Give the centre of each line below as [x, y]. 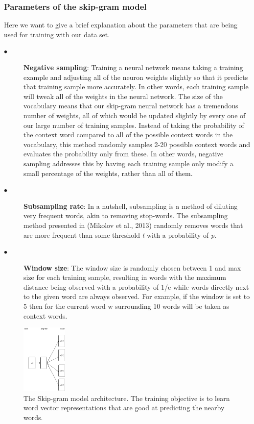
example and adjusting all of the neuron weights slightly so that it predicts [136, 77]
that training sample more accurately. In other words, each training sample [136, 87]
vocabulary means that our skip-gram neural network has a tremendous [131, 106]
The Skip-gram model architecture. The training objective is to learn [127, 398]
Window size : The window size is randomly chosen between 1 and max [132, 267]
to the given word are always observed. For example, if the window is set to [137, 296]
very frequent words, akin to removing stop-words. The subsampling [126, 215]
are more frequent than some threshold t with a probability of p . [120, 235]
